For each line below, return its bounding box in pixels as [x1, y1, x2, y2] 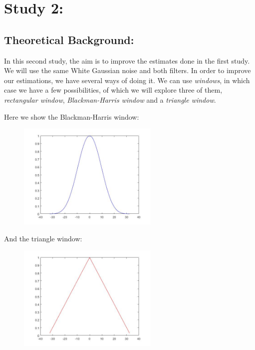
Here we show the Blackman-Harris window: [4, 111, 139, 122]
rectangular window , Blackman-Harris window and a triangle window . [4, 94, 216, 105]
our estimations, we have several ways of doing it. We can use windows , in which [4, 75, 250, 85]
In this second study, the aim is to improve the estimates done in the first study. [4, 55, 250, 66]
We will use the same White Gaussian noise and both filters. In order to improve [4, 65, 251, 76]
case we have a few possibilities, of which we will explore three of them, [4, 85, 223, 95]
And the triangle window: [4, 233, 82, 243]
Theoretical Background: [4, 32, 134, 47]
